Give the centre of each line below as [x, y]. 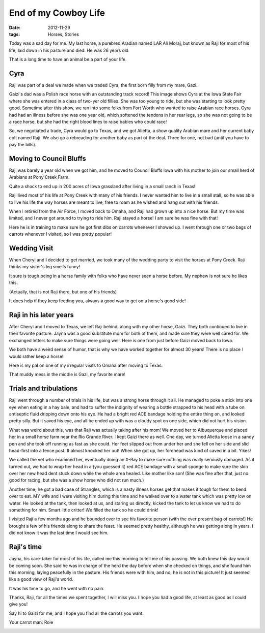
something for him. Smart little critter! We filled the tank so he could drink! [84, 510]
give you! [18, 604]
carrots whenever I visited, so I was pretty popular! [61, 234]
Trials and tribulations [43, 389]
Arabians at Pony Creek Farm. [39, 177]
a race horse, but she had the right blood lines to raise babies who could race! [88, 122]
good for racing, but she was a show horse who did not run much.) [77, 480]
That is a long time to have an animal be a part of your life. [68, 60]
